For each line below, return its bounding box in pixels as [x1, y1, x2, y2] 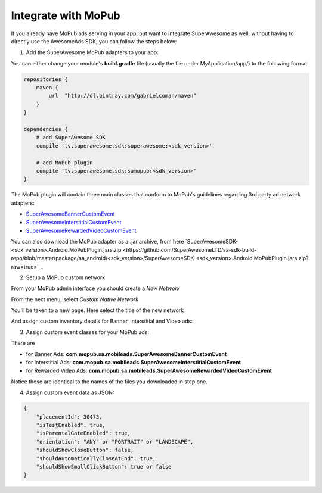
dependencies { [23, 126, 68, 133]
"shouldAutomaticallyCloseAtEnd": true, [36, 455, 156, 461]
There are [11, 339, 35, 347]
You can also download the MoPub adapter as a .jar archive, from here [11, 238, 184, 245]
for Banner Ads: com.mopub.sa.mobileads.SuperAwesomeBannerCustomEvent [26, 350, 227, 357]
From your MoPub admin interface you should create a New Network [11, 285, 180, 292]
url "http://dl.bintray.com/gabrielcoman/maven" [48, 92, 197, 99]
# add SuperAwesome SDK [36, 134, 106, 141]
